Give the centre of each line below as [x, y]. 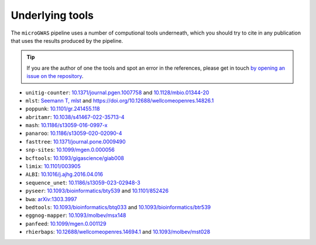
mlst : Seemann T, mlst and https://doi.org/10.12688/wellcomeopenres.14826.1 [120, 100]
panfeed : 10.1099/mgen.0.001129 [66, 223]
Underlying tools [52, 15]
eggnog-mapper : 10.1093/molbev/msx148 [76, 215]
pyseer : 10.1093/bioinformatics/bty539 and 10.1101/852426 [97, 191]
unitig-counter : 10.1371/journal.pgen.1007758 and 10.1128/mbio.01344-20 [117, 92]
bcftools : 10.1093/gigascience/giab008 [75, 158]
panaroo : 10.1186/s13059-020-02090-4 [74, 133]
